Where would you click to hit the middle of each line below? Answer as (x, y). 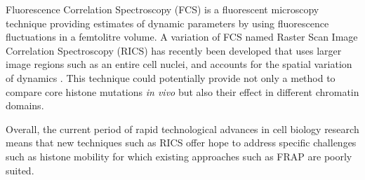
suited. (20, 170)
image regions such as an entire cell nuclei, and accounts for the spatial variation (179, 64)
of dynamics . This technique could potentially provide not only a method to (171, 77)
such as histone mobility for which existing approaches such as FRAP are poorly (179, 156)
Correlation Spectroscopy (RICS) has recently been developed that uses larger (174, 50)
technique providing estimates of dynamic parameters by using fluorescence (167, 23)
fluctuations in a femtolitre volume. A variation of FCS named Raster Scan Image (182, 37)
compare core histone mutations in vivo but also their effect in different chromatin (182, 91)
